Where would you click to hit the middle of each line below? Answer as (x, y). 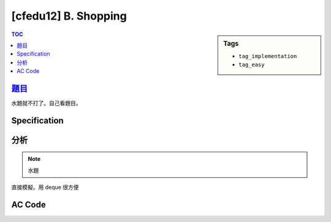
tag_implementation (268, 56)
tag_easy (252, 65)
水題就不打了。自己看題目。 (46, 103)
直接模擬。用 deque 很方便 (45, 187)
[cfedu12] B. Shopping (69, 16)
